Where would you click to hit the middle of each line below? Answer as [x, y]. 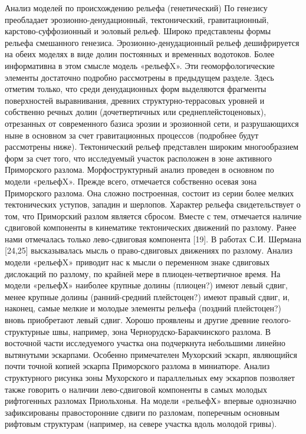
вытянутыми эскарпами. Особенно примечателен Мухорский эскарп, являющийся [151, 354]
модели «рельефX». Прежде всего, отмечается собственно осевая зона [131, 181]
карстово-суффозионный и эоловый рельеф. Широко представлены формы [138, 31]
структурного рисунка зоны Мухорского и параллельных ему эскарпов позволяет [150, 377]
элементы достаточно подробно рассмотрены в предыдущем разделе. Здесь [139, 77]
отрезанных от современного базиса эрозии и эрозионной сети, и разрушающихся [152, 123]
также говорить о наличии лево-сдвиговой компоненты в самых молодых [136, 389]
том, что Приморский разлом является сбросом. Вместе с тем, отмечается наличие [153, 216]
